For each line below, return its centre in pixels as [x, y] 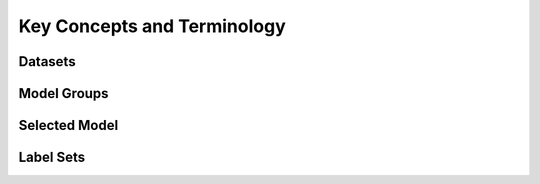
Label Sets [52, 157]
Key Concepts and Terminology [152, 26]
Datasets [47, 61]
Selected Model [68, 125]
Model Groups [63, 93]
